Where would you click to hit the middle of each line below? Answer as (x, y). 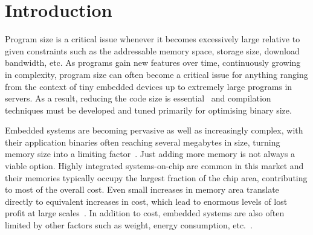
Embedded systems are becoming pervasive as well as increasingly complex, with (154, 130)
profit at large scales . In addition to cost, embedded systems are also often (145, 213)
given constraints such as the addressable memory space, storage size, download (152, 50)
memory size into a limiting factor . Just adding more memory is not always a (150, 154)
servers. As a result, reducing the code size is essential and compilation (138, 98)
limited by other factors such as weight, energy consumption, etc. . (129, 225)
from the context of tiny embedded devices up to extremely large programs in (149, 86)
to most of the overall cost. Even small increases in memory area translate (142, 189)
